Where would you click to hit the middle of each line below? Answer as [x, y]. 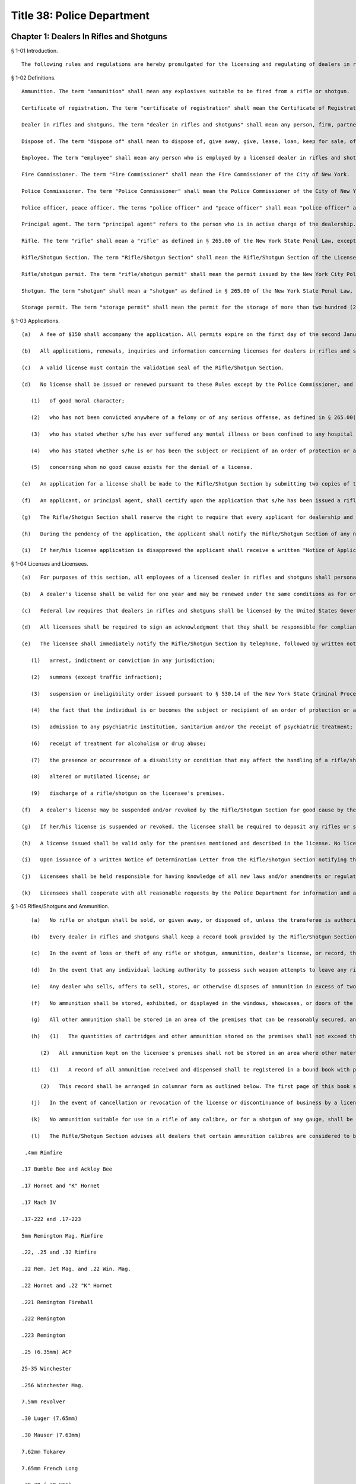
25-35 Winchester [47, 1369]
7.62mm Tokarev [44, 1452]
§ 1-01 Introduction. [35, 51]
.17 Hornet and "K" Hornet [61, 1186]
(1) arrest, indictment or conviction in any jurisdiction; [123, 661]
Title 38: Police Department [80, 15]
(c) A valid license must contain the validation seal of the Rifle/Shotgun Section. [153, 367]
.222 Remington [44, 1319]
